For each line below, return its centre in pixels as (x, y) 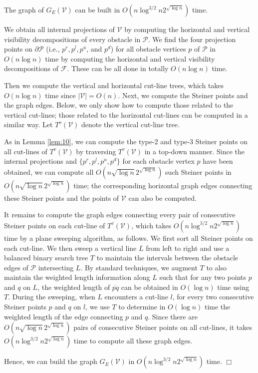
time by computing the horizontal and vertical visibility (130, 58)
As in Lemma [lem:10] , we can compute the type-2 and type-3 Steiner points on (126, 141)
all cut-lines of (26, 151)
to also (216, 267)
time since (60, 95)
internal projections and (41, 161)
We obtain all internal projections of (59, 29)
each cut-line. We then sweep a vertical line (70, 248)
